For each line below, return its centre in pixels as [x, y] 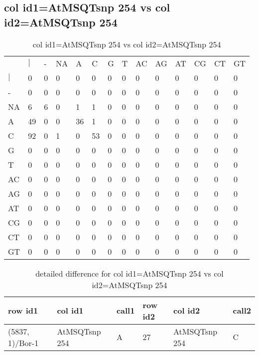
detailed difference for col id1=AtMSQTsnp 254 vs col [129, 273]
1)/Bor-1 [23, 343]
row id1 [23, 311]
